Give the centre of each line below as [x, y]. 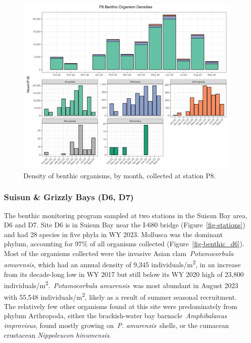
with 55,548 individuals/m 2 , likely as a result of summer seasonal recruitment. [120, 296]
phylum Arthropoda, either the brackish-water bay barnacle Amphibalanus [116, 316]
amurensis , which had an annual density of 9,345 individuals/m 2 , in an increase [122, 264]
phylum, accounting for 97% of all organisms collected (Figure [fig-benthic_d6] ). [124, 244]
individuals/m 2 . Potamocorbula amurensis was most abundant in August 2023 [121, 284]
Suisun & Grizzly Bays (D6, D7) [69, 197]
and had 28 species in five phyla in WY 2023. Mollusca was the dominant [113, 234]
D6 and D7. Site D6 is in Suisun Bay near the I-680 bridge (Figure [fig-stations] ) [125, 225]
